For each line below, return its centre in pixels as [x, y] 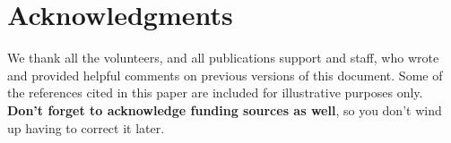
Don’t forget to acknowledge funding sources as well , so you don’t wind [225, 109]
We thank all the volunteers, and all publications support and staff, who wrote [223, 58]
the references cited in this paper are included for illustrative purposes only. [215, 93]
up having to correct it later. [86, 127]
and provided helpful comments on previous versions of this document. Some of [225, 75]
